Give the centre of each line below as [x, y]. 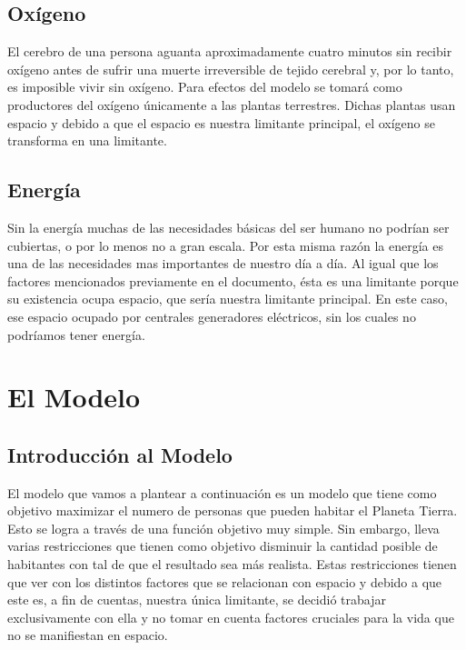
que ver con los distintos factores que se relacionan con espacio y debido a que [225, 581]
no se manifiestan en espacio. [88, 635]
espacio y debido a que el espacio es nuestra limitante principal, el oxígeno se [221, 122]
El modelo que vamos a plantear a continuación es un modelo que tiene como [222, 492]
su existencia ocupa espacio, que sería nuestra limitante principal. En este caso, [228, 299]
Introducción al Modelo [120, 454]
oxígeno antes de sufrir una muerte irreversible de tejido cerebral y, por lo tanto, [231, 69]
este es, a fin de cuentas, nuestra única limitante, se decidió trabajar [197, 600]
